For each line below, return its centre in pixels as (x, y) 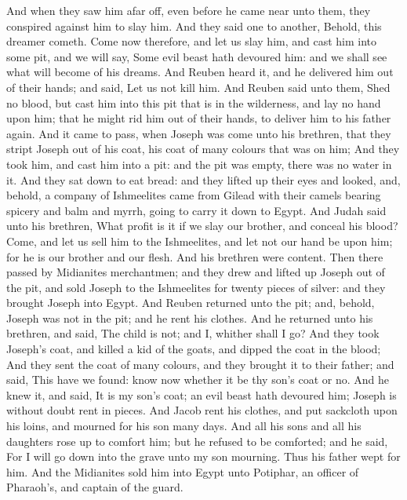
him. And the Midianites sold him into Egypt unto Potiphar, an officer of (183, 471)
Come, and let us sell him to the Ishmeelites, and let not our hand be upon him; (200, 241)
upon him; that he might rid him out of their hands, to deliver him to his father (199, 118)
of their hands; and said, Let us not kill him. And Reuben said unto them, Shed (198, 87)
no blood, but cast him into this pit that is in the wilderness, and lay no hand (194, 102)
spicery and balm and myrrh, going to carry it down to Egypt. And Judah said (196, 210)
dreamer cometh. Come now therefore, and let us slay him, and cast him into (192, 41)
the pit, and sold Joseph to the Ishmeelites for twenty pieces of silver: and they (196, 287)
